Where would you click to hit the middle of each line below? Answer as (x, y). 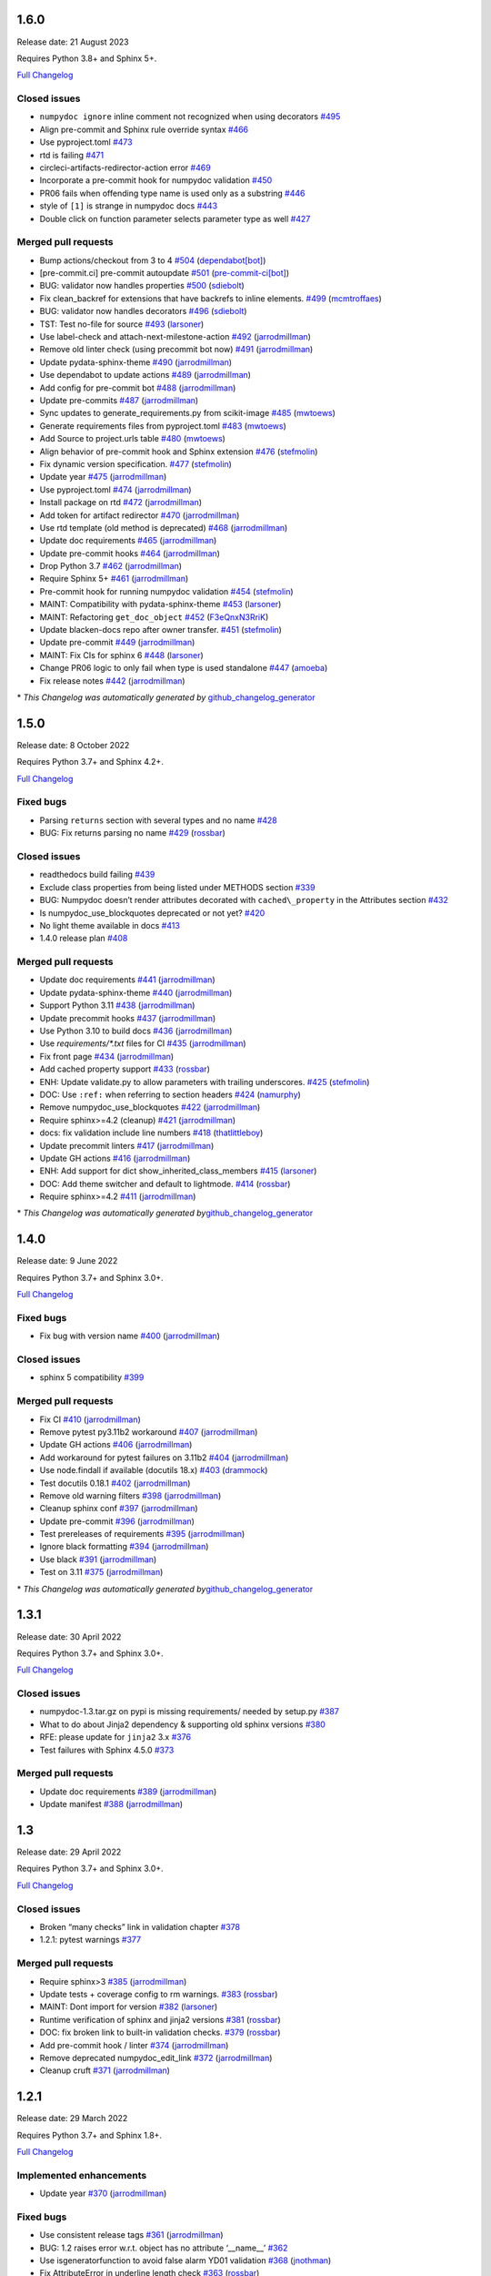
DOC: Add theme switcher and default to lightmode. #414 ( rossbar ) (165, 1184)
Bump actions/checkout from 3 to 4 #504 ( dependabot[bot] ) (153, 260)
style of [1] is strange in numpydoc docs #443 (129, 206)
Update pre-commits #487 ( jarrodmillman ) (119, 400)
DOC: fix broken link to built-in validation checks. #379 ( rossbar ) (160, 2032)
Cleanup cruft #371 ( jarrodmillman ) (105, 2070)
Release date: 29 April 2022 (69, 1852)
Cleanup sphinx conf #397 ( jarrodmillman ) (119, 1509)
